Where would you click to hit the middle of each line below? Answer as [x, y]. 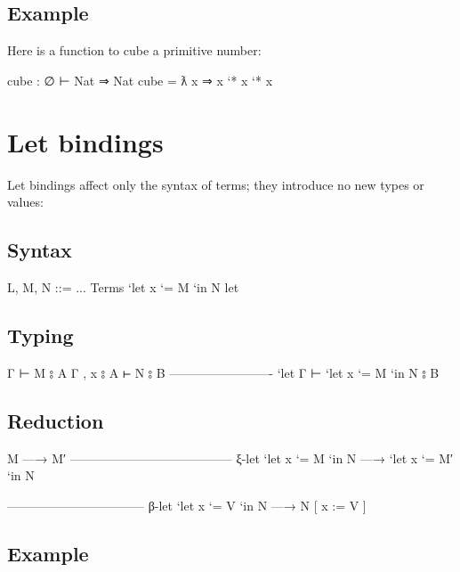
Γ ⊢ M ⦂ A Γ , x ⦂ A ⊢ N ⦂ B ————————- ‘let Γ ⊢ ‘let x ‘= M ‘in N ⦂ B [223, 372]
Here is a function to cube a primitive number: [134, 50]
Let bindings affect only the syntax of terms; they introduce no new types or [216, 184]
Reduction [56, 420]
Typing [40, 335]
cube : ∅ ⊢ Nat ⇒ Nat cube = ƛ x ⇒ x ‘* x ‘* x [140, 80]
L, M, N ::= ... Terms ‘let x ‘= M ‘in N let [123, 286]
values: [25, 202]
